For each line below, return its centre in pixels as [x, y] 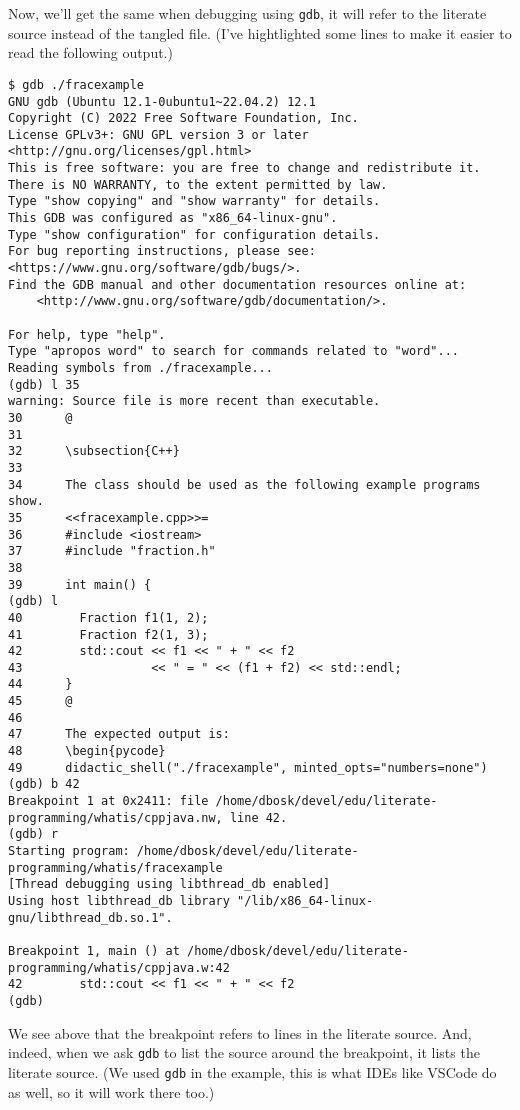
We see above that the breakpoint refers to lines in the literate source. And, [240, 1032]
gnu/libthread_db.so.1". [90, 917]
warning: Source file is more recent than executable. [194, 401]
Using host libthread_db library [119, 901]
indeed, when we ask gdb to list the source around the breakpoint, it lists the [244, 1052]
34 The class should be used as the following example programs [244, 484]
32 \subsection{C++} [94, 451]
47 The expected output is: [119, 734]
